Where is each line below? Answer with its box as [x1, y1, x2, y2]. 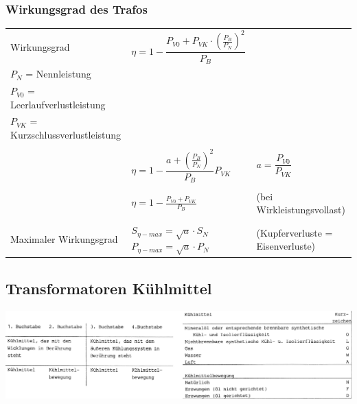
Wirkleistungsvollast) [256, 202, 345, 217]
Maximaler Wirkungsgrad [10, 232, 118, 246]
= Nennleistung [25, 67, 91, 81]
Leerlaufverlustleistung [10, 97, 106, 111]
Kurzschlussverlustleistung [10, 128, 122, 142]
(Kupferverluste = [256, 225, 333, 239]
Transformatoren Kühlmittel [5, 277, 212, 298]
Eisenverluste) [256, 239, 316, 253]
